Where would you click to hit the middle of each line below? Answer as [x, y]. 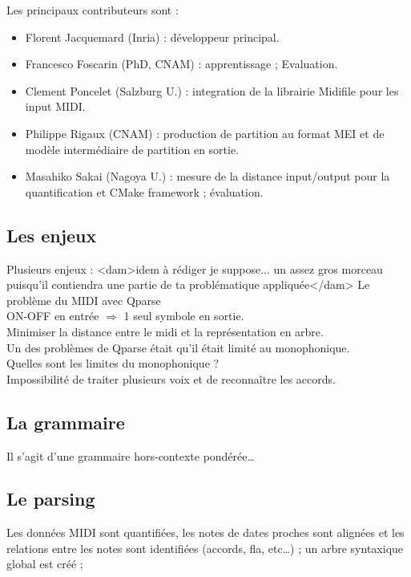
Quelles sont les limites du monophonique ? [113, 363]
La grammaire [66, 422]
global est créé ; [45, 564]
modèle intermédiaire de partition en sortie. [132, 149]
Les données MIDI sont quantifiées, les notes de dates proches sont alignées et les [205, 532]
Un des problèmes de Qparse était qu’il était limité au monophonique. [178, 347]
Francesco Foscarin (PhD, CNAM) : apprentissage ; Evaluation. [181, 64]
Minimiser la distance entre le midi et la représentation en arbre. [165, 331]
